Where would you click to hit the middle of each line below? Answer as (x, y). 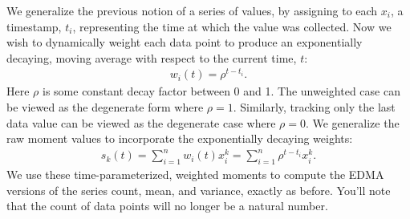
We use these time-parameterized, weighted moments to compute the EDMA (195, 174)
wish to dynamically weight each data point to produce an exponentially (185, 42)
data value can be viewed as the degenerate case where (141, 122)
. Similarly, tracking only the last (314, 107)
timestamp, (34, 26)
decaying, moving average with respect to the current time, (152, 57)
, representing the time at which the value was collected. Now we (232, 26)
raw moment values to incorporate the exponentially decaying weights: (180, 138)
